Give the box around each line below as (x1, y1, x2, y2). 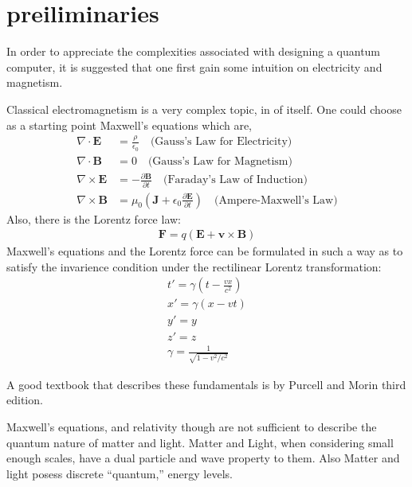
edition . (6, 392, 43, 408)
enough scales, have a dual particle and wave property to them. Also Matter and (6, 450, 400, 466)
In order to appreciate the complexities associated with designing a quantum (6, 43, 381, 60)
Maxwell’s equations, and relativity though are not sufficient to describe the (6, 418, 377, 434)
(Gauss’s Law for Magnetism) (147, 155, 292, 167)
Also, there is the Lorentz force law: (6, 210, 181, 227)
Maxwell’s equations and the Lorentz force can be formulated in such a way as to (6, 243, 403, 259)
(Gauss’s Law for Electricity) (150, 136, 292, 148)
